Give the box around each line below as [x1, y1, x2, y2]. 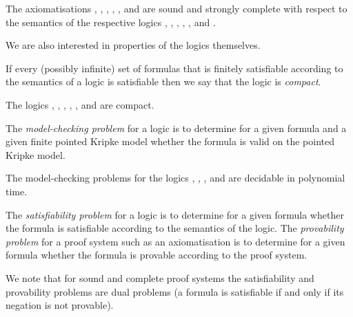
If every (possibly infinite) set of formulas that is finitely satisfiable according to [6, 61, 343, 75]
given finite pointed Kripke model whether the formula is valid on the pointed [6, 134, 335, 149]
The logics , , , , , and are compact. [6, 97, 154, 111]
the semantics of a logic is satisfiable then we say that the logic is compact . [6, 74, 321, 89]
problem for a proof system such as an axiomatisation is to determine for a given [6, 234, 345, 248]
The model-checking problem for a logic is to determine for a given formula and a [6, 120, 347, 135]
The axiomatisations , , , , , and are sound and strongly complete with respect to [6, 1, 347, 15]
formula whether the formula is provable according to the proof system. [6, 248, 307, 262]
